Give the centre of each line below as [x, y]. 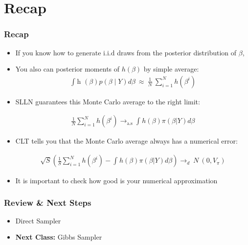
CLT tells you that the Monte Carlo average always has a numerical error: [126, 141]
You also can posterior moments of [68, 69]
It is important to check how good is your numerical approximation [116, 181]
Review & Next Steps [48, 202]
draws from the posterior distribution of [177, 52]
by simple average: [171, 69]
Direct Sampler [38, 220]
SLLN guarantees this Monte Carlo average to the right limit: [108, 101]
